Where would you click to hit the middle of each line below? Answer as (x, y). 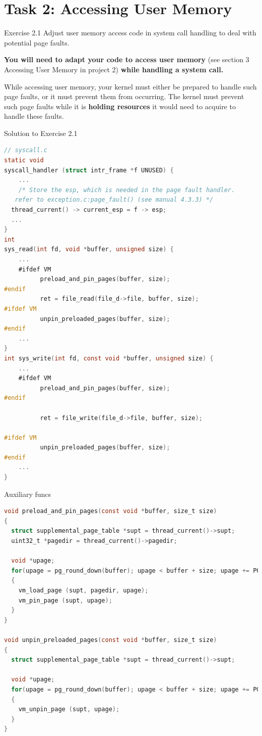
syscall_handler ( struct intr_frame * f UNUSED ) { (89, 170)
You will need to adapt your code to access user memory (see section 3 (127, 59)
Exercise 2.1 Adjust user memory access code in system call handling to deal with (130, 33)
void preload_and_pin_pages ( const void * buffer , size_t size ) (111, 511)
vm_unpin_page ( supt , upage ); (69, 709)
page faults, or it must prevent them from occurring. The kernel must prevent (124, 96)
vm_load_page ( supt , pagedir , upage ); (83, 590)
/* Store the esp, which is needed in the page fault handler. (127, 190)
